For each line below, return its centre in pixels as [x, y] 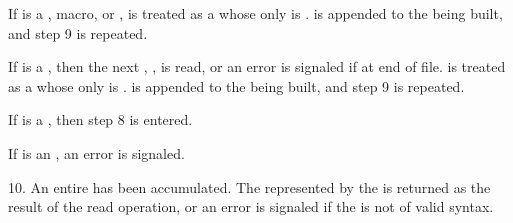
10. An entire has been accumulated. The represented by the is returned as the [249, 186]
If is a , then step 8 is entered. [100, 119]
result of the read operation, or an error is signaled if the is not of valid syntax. [251, 206]
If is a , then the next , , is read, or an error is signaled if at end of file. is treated [257, 66]
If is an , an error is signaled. [96, 152]
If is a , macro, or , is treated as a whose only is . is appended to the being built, [255, 13]
